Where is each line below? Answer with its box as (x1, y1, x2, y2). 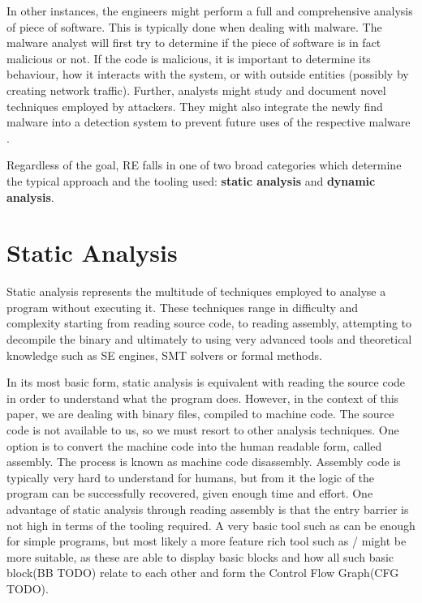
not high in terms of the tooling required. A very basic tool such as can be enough (6, 516, 416, 533)
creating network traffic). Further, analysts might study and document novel (6, 81, 386, 98)
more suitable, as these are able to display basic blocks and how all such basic (6, 548, 394, 565)
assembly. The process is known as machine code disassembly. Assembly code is (6, 453, 401, 470)
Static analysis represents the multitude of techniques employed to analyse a (6, 283, 386, 300)
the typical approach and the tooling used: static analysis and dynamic (6, 172, 376, 189)
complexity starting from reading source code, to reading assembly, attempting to (6, 314, 412, 331)
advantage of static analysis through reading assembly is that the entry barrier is (6, 500, 409, 517)
